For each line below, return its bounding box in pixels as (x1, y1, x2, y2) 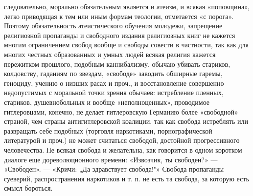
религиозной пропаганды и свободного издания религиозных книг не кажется (4, 30, 235, 40)
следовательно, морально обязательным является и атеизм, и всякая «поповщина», (4, 1, 250, 11)
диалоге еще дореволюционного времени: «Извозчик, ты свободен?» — (4, 154, 218, 164)
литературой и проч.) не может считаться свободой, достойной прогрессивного (4, 135, 240, 145)
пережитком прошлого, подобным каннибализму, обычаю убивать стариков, (4, 59, 230, 69)
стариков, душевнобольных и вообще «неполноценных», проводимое (4, 97, 210, 107)
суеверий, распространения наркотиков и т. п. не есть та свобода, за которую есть (4, 173, 249, 183)
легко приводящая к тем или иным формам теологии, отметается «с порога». (4, 11, 234, 21)
